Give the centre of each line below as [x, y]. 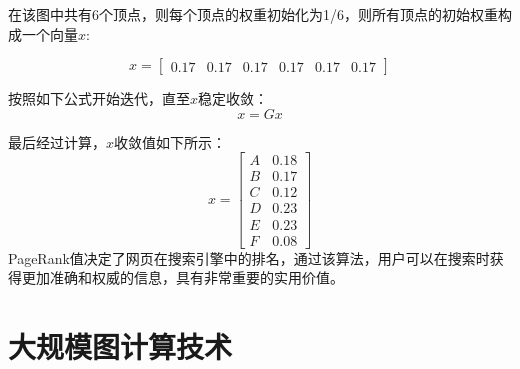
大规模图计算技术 [120, 345]
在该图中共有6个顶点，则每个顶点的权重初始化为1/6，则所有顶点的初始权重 [253, 14]
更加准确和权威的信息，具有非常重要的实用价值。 [182, 277]
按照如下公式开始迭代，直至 [99, 98]
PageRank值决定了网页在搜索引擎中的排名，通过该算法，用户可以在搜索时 [249, 257]
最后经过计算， [57, 141]
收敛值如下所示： [170, 141]
